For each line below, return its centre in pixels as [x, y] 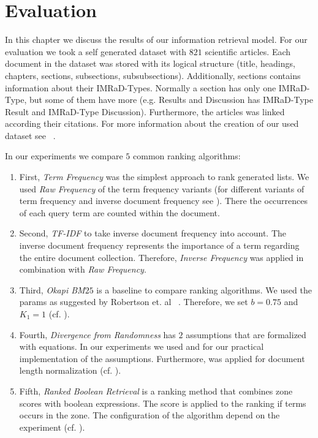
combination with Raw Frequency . [83, 269]
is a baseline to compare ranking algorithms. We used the [204, 289]
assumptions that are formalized [246, 334]
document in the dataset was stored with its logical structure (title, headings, [150, 63]
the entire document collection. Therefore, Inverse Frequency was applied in [161, 257]
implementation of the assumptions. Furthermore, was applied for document [162, 358]
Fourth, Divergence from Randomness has [97, 334]
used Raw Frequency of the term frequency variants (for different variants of [162, 188]
